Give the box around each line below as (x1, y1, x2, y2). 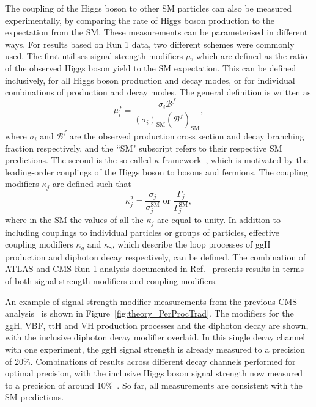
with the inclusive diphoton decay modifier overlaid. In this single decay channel (5, 331, 306, 343)
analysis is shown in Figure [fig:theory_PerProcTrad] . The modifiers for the (5, 307, 294, 320)
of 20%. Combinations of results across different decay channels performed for (5, 354, 296, 367)
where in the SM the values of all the (5, 213, 144, 226)
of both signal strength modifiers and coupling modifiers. (5, 274, 218, 287)
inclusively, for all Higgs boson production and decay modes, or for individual (5, 73, 295, 86)
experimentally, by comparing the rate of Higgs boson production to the (5, 13, 274, 26)
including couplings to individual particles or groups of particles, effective (5, 226, 279, 238)
